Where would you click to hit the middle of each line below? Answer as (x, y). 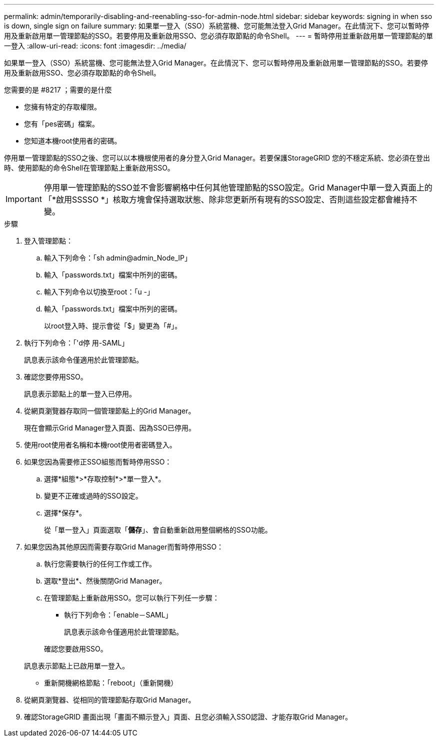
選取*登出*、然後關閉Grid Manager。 (105, 581)
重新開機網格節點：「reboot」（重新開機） (111, 683)
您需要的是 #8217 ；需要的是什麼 (58, 90)
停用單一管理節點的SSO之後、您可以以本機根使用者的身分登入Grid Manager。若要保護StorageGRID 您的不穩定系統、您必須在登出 (217, 158)
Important (24, 199)
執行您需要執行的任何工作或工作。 (100, 564)
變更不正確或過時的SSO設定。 (93, 496)
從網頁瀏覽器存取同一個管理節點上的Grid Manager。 (110, 411)
